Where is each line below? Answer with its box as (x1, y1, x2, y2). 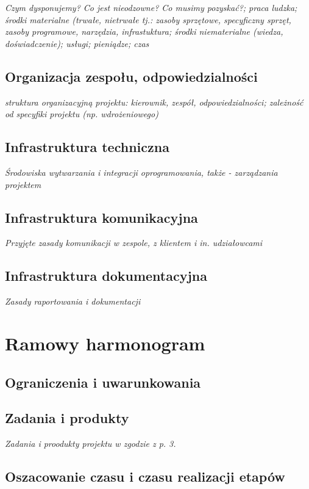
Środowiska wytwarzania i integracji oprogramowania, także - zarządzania (5, 165, 278, 178)
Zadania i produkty (5, 408, 129, 427)
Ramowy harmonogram (5, 330, 205, 355)
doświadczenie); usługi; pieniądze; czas (5, 37, 149, 49)
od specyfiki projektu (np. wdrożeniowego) (5, 107, 158, 120)
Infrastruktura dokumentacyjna (5, 266, 207, 285)
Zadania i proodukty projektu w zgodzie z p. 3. (5, 437, 176, 450)
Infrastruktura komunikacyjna (5, 208, 198, 226)
